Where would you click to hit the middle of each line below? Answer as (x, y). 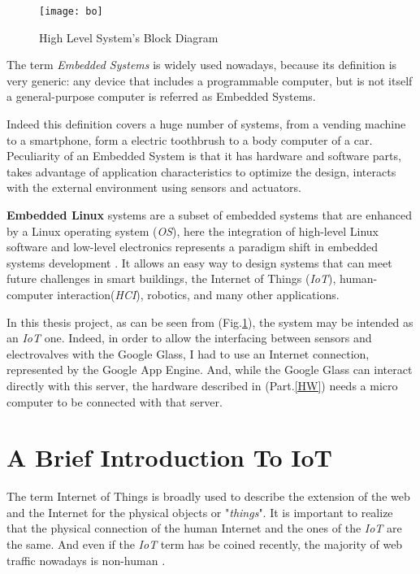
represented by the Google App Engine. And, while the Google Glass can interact (210, 370)
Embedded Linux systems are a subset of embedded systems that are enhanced (210, 215)
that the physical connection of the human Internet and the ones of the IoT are (204, 528)
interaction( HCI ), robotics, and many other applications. (198, 294)
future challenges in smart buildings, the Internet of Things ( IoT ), (171, 278)
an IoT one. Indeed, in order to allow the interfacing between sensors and (189, 338)
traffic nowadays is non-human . (86, 560)
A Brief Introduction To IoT (169, 457)
